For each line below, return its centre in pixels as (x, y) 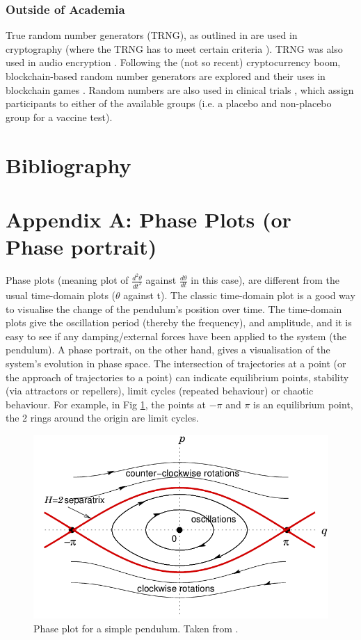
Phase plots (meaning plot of (67, 280)
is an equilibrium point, (303, 404)
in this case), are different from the (265, 280)
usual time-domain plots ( (61, 295)
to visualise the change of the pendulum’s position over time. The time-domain (174, 309)
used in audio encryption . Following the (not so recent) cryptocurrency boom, (173, 62)
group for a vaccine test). (59, 117)
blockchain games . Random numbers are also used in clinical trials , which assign (180, 89)
